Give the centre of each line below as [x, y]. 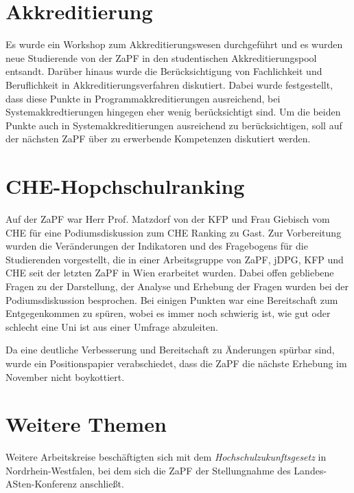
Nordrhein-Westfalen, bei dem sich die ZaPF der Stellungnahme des [148, 470]
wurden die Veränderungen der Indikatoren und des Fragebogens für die [157, 246]
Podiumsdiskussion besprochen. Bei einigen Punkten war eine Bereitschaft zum [172, 299]
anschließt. [102, 484]
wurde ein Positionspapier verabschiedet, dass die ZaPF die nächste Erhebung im [176, 363]
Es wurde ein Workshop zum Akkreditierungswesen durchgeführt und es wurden [174, 44]
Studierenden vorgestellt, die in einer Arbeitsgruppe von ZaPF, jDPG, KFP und [175, 259]
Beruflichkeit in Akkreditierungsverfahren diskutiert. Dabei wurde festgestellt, [169, 84]
